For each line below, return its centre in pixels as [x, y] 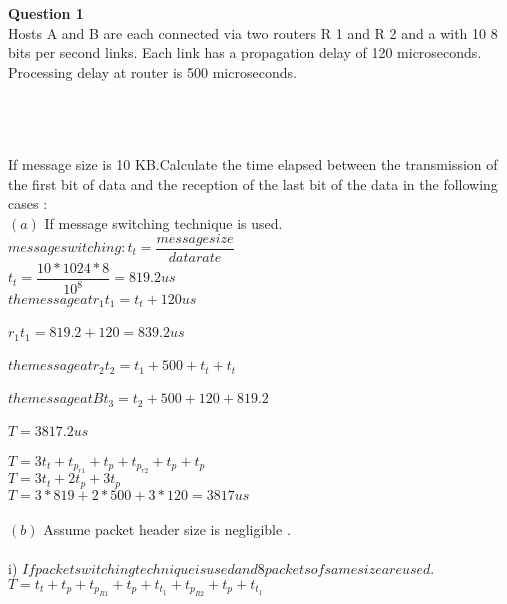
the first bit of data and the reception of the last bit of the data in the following [253, 183]
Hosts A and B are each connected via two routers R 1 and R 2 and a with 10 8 [253, 32]
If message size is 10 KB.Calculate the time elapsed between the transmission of [253, 164]
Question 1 [46, 13]
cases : [28, 203]
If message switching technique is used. [163, 222]
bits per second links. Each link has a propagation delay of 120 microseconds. [245, 52]
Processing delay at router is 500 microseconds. [152, 71]
